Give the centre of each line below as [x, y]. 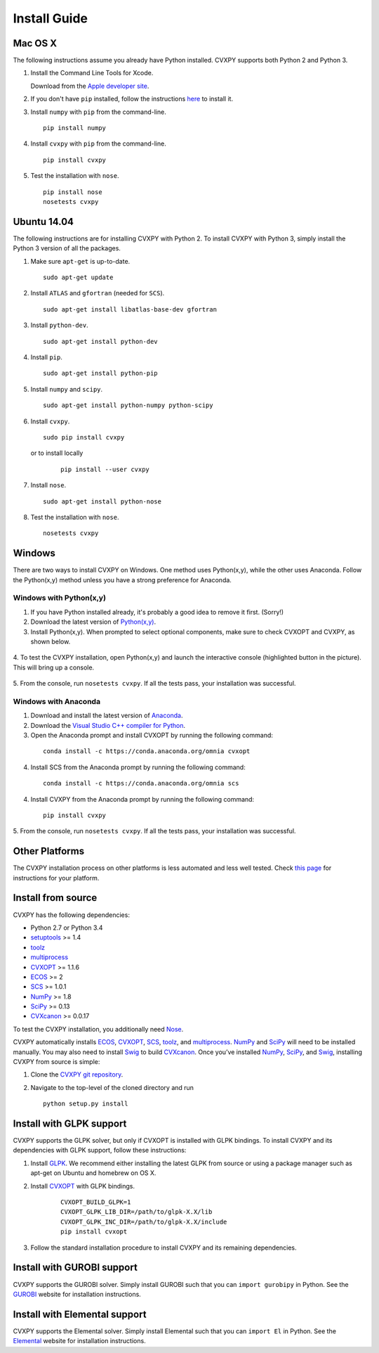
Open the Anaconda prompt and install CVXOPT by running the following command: [152, 735]
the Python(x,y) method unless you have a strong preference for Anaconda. [122, 579]
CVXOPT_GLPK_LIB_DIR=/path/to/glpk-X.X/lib [137, 1212]
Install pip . [46, 357]
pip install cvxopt [94, 1232]
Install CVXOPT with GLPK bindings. [83, 1186]
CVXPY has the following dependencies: [71, 915]
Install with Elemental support [80, 1314]
